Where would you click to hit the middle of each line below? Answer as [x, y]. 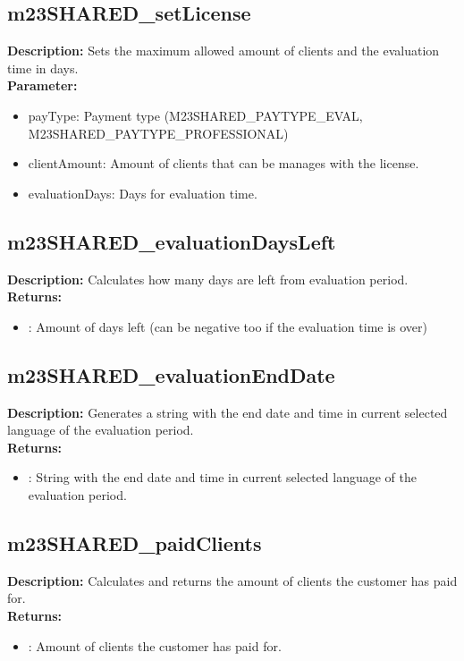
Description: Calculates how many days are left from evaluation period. [208, 279]
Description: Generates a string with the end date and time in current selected [228, 412]
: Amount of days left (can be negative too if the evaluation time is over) [228, 326]
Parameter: [42, 85]
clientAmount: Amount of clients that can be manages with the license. [224, 163]
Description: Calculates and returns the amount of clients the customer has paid [232, 580]
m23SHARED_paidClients [135, 542]
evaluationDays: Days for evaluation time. [143, 193]
